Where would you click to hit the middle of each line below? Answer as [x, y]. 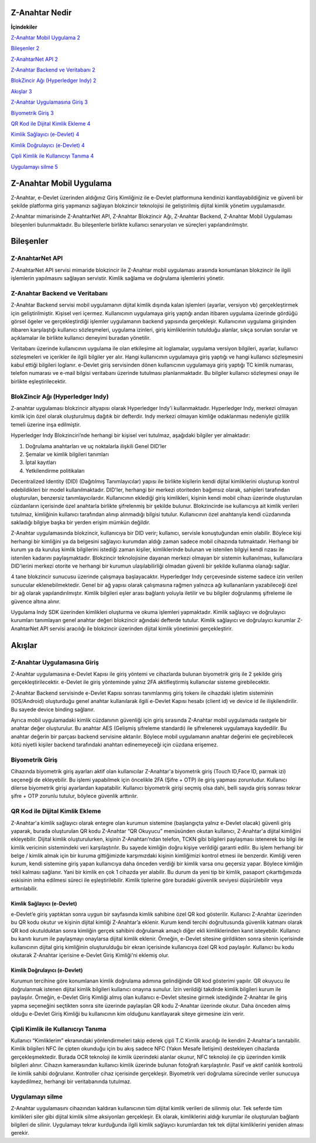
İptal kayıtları [41, 462]
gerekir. [20, 1133]
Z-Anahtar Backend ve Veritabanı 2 [53, 70]
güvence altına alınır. [36, 601]
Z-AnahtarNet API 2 [35, 59]
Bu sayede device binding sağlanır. [53, 709]
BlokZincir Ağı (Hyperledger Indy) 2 [54, 81]
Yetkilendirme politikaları [55, 470]
